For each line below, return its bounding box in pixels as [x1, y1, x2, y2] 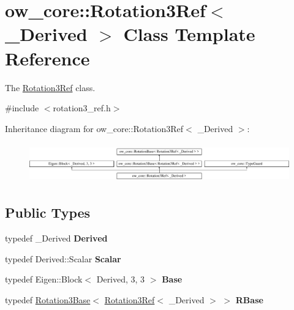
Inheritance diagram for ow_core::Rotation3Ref [5, 122, 184, 135]
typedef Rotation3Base [5, 293, 91, 306]
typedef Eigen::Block [5, 273, 83, 286]
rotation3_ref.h [53, 101, 111, 114]
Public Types [5, 203, 91, 222]
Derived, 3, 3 [96, 273, 145, 286]
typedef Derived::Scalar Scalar [5, 252, 121, 265]
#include [5, 101, 39, 114]
